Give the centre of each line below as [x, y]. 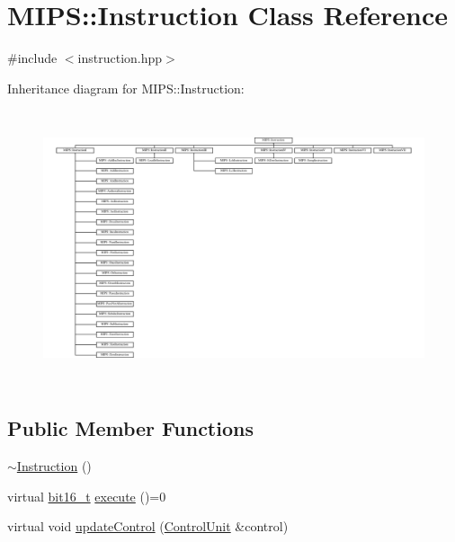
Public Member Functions [130, 428]
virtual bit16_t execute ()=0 [87, 496]
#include [32, 58]
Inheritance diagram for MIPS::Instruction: [126, 88]
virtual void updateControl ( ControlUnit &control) [148, 526]
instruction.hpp [120, 58]
